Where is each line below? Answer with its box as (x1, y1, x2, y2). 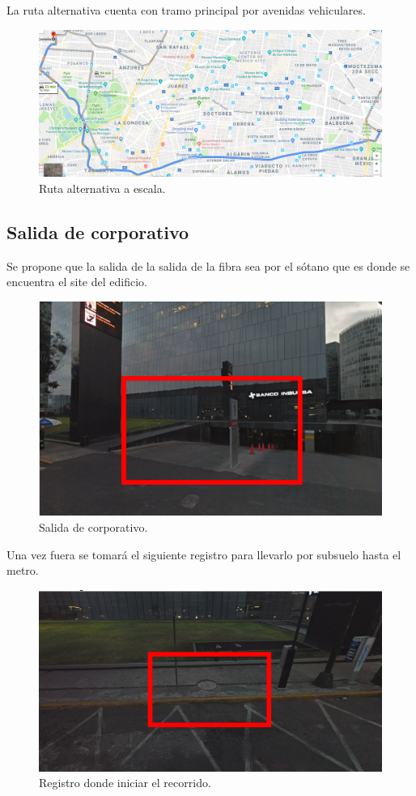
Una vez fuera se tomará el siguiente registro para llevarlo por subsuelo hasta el (6, 546, 401, 563)
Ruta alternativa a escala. (39, 179, 166, 196)
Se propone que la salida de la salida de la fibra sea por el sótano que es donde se (6, 257, 410, 274)
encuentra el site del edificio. (6, 273, 147, 290)
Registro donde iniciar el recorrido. (39, 774, 211, 791)
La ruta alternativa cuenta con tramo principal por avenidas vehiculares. (6, 2, 366, 18)
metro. (6, 562, 39, 579)
